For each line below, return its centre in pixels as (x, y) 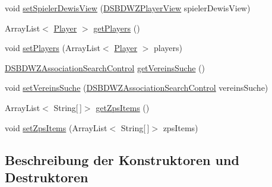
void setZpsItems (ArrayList (56, 127)
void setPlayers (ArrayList (53, 48)
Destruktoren (47, 177)
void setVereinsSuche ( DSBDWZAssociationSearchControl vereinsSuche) (137, 88)
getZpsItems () (123, 107)
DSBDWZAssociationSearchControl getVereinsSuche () (105, 67)
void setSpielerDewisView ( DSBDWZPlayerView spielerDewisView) (128, 8)
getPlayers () (117, 28)
